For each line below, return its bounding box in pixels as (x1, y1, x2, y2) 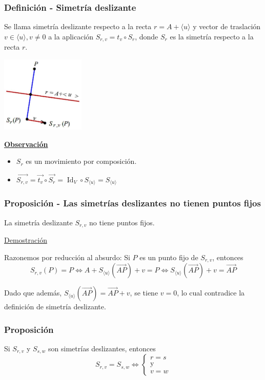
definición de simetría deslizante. (4, 301, 106, 312)
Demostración (4, 235, 47, 245)
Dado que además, (4, 287, 62, 298)
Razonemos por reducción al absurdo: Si (4, 251, 130, 262)
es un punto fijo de (139, 251, 198, 262)
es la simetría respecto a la (170, 31, 254, 41)
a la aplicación (48, 31, 94, 41)
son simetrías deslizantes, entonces (48, 343, 156, 353)
